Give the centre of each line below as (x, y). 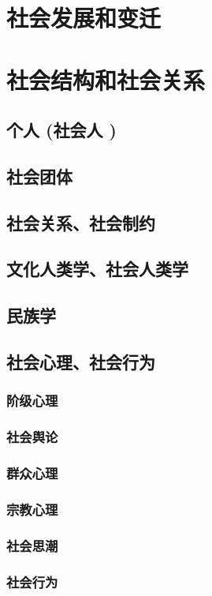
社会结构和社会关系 (106, 79)
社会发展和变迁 (84, 18)
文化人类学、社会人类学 (97, 269)
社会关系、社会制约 (81, 222)
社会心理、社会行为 (81, 362)
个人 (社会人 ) (61, 130)
